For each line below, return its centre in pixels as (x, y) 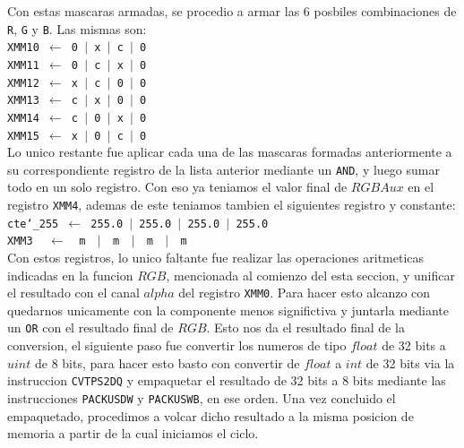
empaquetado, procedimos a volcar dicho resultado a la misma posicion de (211, 415)
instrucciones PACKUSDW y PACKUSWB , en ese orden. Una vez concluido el (202, 397)
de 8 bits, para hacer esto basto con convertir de (167, 362)
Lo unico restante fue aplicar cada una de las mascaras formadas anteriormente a (230, 152)
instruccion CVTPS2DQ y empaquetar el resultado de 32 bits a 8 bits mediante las (227, 380)
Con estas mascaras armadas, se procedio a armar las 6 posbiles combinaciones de (232, 11)
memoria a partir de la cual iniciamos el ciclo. (133, 433)
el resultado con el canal (73, 293)
